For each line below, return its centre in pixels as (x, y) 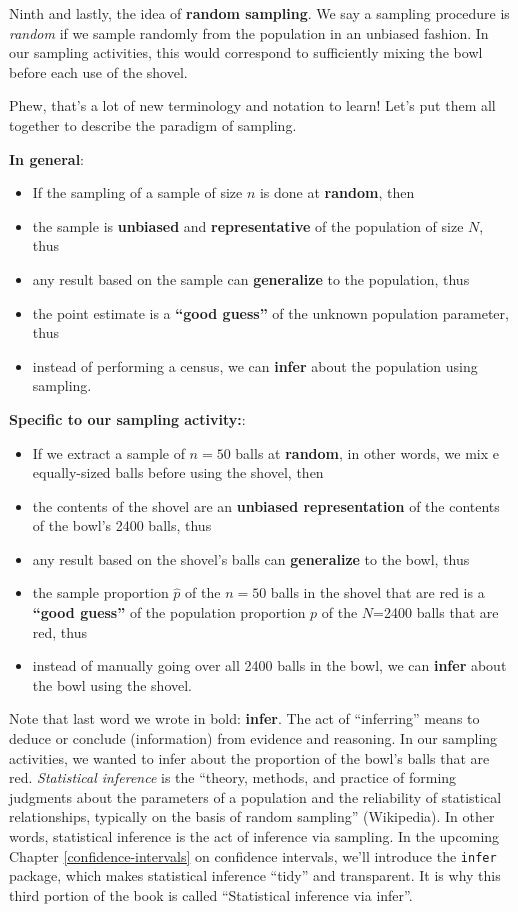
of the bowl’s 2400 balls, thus (122, 525)
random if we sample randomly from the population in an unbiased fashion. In (249, 32)
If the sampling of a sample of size (137, 192)
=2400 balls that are (436, 612)
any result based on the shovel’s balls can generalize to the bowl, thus (251, 558)
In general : (46, 158)
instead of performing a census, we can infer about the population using (255, 365)
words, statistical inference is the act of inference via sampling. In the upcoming (254, 836)
